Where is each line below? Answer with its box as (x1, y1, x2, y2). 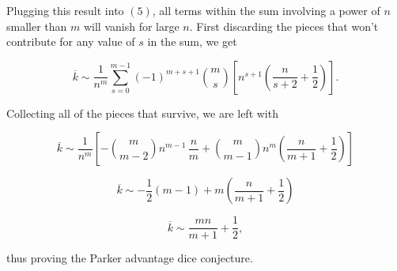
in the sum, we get (147, 33, 237, 50)
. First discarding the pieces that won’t (189, 17, 379, 34)
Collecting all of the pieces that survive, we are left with (6, 104, 278, 121)
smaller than (6, 17, 67, 34)
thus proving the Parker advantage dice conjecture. (6, 250, 253, 266)
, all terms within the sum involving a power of (152, 2, 380, 18)
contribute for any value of (6, 33, 135, 50)
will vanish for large (83, 17, 180, 34)
